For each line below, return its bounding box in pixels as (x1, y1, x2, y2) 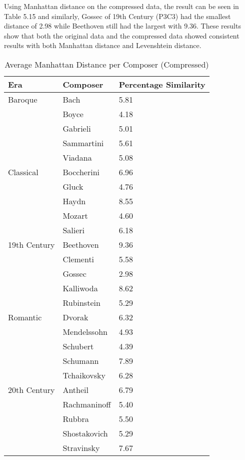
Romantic (8, 311, 42, 323)
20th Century (8, 383, 55, 395)
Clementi (62, 253, 94, 265)
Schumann (62, 354, 99, 366)
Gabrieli (62, 122, 91, 134)
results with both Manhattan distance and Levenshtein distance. (4, 40, 201, 51)
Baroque (8, 93, 37, 105)
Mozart (62, 209, 88, 221)
